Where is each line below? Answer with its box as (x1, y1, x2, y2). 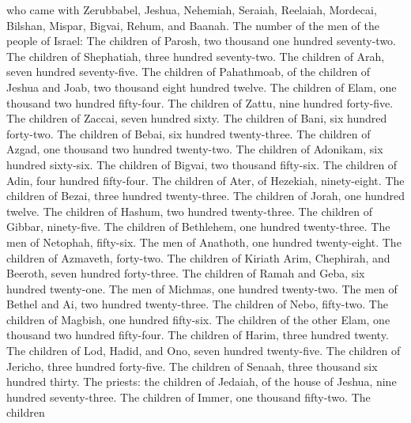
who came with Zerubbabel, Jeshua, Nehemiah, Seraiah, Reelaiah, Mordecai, (6, 2, 377, 17)
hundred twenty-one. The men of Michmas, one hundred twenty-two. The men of (6, 280, 398, 296)
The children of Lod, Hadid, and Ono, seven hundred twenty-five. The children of (6, 342, 401, 359)
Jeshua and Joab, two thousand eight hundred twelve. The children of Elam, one (6, 78, 397, 95)
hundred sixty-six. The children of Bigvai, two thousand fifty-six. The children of (6, 156, 398, 172)
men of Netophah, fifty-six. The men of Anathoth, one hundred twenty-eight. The (6, 233, 402, 250)
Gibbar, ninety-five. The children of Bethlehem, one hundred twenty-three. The (6, 218, 390, 235)
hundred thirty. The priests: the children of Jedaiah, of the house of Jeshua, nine (6, 373, 397, 390)
